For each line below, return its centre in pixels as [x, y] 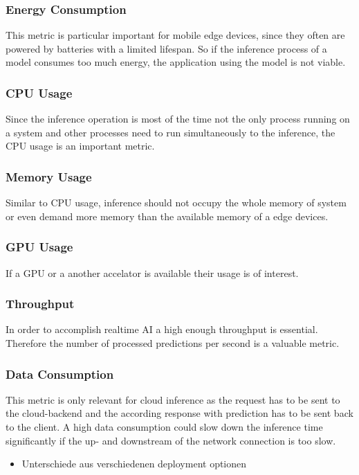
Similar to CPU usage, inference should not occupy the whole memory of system [176, 203]
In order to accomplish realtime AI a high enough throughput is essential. [162, 329]
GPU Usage [39, 247]
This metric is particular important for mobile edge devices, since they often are [175, 35]
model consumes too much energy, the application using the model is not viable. [176, 62]
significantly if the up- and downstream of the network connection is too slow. [171, 440]
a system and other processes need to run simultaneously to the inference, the [171, 132]
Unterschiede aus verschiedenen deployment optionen [134, 464]
